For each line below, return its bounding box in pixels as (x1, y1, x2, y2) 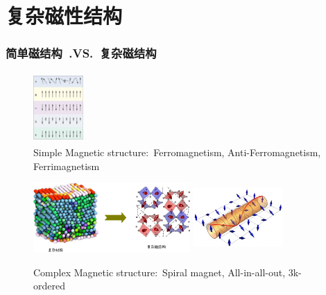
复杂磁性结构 (6, 1, 123, 30)
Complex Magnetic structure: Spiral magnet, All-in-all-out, (33, 264, 286, 279)
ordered (33, 278, 65, 293)
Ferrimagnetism (33, 158, 100, 173)
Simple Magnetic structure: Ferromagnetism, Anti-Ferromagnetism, (33, 144, 321, 159)
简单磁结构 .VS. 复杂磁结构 (6, 44, 157, 62)
